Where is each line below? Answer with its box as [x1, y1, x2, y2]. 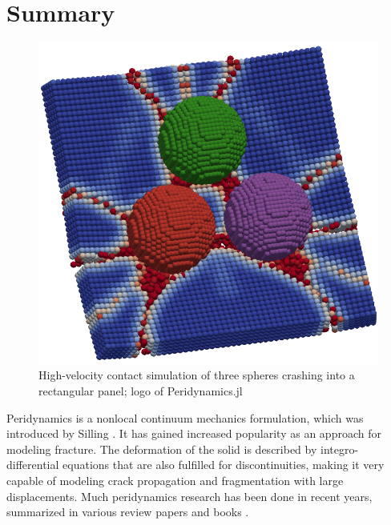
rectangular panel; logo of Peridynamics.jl [38, 383, 243, 399]
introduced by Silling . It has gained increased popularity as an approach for [6, 425, 381, 442]
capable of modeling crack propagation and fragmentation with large [6, 472, 344, 489]
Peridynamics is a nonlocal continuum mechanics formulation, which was [6, 409, 364, 426]
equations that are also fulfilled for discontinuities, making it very [62, 456, 385, 473]
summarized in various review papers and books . [6, 503, 249, 520]
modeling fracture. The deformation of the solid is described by [6, 440, 317, 457]
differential [6, 456, 59, 473]
